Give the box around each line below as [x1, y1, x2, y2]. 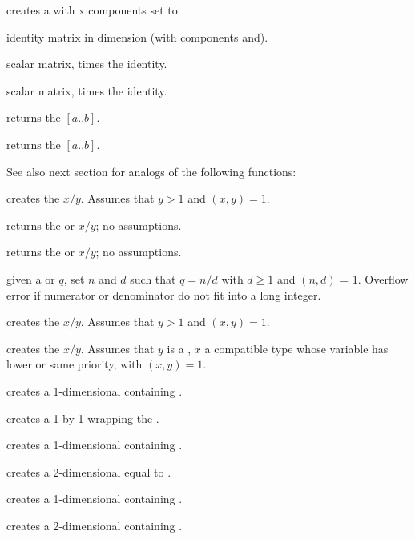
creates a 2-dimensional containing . [6, 517, 183, 533]
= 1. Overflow [340, 270, 409, 287]
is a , [167, 340, 191, 356]
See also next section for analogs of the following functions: [6, 163, 296, 179]
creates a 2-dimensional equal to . [6, 463, 171, 480]
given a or [6, 270, 55, 287]
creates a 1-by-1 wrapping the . [6, 409, 159, 426]
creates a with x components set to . [6, 2, 185, 18]
